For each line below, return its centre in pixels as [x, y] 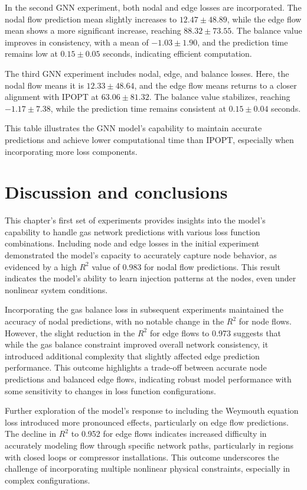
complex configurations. [48, 480]
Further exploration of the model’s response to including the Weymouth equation [152, 411]
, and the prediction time [243, 42]
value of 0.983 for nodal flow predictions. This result [186, 266]
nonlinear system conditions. [56, 289]
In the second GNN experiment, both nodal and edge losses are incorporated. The [153, 7]
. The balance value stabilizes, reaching [220, 97]
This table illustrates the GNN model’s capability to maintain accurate [133, 128]
